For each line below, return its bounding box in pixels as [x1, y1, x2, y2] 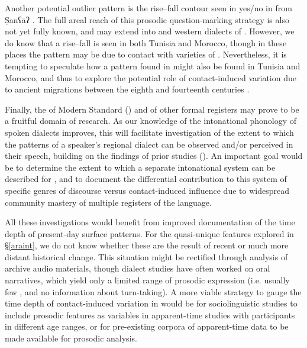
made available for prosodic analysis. [5, 332, 137, 344]
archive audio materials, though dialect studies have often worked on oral [5, 262, 270, 274]
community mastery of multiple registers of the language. [5, 196, 212, 208]
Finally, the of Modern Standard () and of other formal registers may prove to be [5, 103, 299, 115]
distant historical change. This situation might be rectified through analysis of [5, 250, 288, 263]
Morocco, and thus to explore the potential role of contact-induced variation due [5, 71, 296, 84]
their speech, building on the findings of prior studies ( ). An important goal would [5, 149, 303, 162]
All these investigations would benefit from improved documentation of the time [5, 216, 295, 228]
